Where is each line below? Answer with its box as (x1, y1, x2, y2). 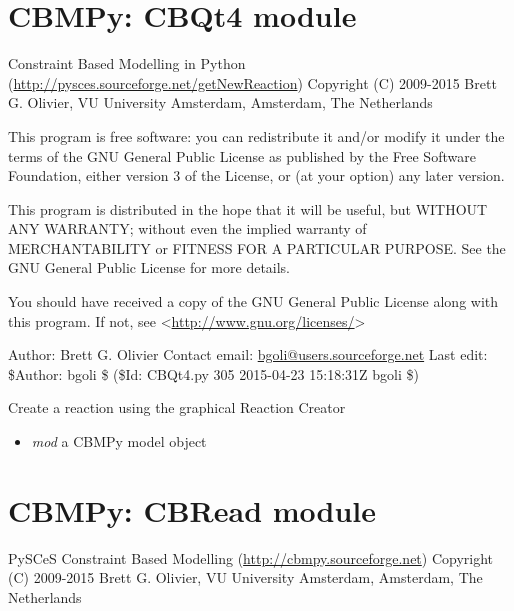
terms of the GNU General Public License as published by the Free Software (8, 145, 476, 166)
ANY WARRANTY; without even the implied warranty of (8, 218, 367, 239)
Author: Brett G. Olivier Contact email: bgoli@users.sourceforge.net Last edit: (8, 344, 488, 365)
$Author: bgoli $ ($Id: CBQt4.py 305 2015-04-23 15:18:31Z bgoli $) (8, 363, 419, 384)
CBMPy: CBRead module (8, 489, 377, 530)
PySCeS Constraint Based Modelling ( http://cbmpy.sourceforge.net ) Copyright (8, 547, 494, 568)
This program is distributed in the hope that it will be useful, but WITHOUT (8, 198, 488, 219)
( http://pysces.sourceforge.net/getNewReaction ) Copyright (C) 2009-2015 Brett (8, 72, 497, 93)
